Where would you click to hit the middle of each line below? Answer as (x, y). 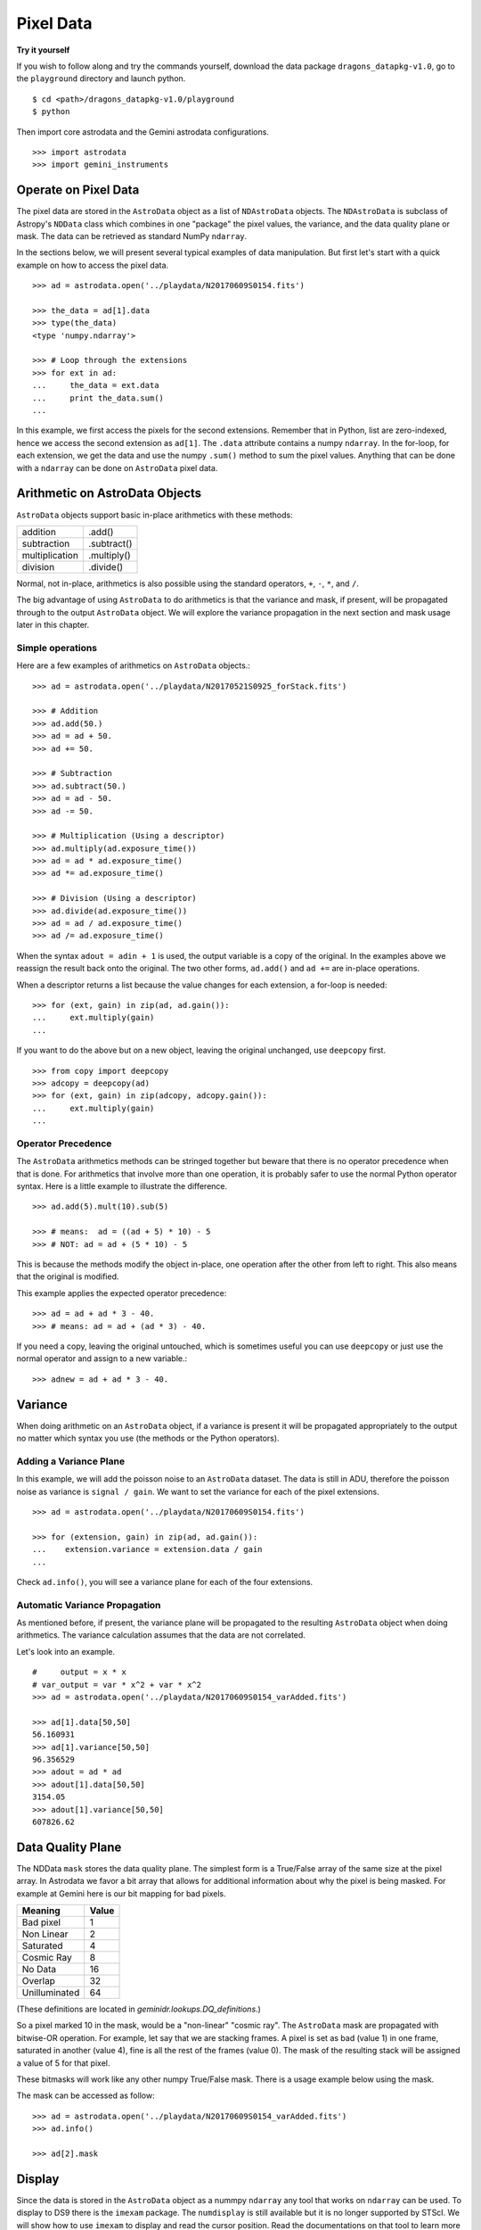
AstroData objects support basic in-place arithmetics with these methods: (155, 515)
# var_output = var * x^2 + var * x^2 (117, 1685)
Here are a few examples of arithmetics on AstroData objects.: (134, 665)
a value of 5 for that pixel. (63, 2063)
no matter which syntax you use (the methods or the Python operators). (148, 1438)
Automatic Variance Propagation (89, 1605)
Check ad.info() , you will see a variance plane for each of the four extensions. (165, 1582)
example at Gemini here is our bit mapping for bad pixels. (121, 1893)
